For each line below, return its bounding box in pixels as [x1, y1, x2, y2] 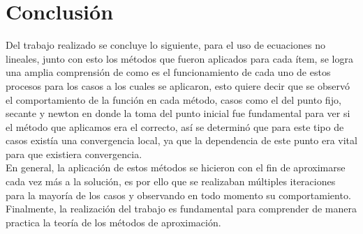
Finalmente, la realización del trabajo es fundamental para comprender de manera [6, 201, 357, 216]
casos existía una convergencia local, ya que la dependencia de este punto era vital [6, 133, 357, 148]
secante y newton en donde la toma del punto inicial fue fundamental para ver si [6, 106, 350, 120]
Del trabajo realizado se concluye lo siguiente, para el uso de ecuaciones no [6, 38, 325, 52]
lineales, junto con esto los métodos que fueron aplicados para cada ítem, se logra [6, 51, 353, 65]
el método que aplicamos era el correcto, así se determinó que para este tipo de [6, 119, 344, 134]
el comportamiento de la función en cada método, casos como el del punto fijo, [6, 92, 341, 107]
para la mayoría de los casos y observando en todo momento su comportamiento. [6, 187, 351, 202]
